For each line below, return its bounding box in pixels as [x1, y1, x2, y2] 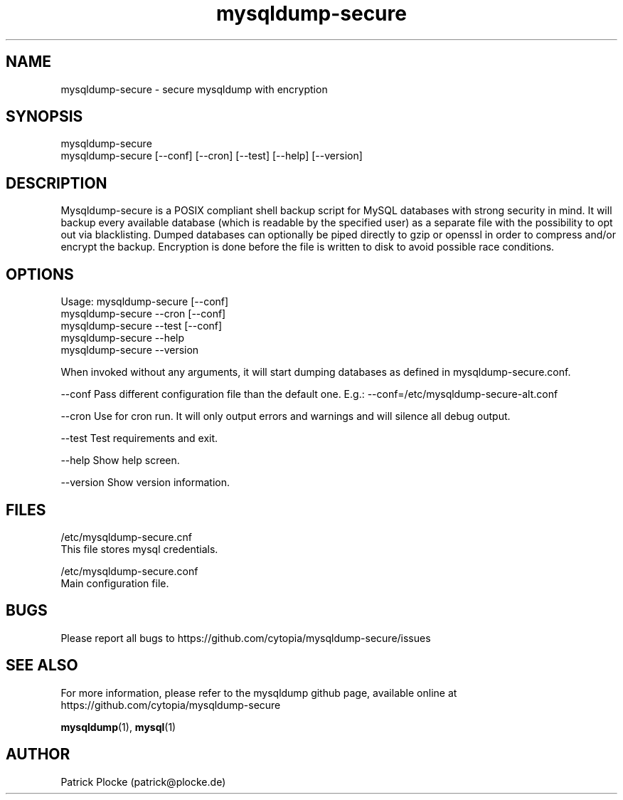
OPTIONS [6, 265, 74, 283]
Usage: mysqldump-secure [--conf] [60, 295, 229, 308]
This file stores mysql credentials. [60, 542, 218, 555]
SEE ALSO [6, 656, 78, 675]
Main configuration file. [60, 577, 169, 589]
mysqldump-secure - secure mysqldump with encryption [60, 83, 328, 95]
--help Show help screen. [60, 454, 180, 467]
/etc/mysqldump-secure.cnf [60, 530, 193, 543]
